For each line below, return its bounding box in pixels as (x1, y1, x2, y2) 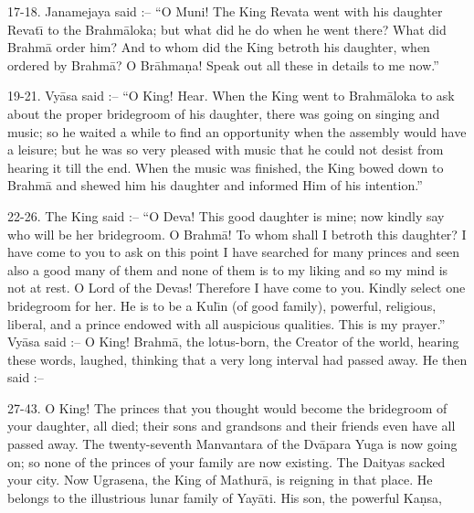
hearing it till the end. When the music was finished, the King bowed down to (7, 157, 444, 176)
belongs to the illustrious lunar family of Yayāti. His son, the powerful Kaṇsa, (7, 487, 442, 507)
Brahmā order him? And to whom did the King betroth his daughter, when (7, 37, 430, 57)
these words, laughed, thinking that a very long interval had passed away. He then (7, 349, 468, 369)
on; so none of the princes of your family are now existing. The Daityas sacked (7, 452, 446, 471)
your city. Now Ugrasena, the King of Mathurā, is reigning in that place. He (7, 470, 433, 489)
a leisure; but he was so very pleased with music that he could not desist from (7, 140, 444, 159)
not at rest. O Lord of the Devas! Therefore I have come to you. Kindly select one (7, 278, 466, 297)
